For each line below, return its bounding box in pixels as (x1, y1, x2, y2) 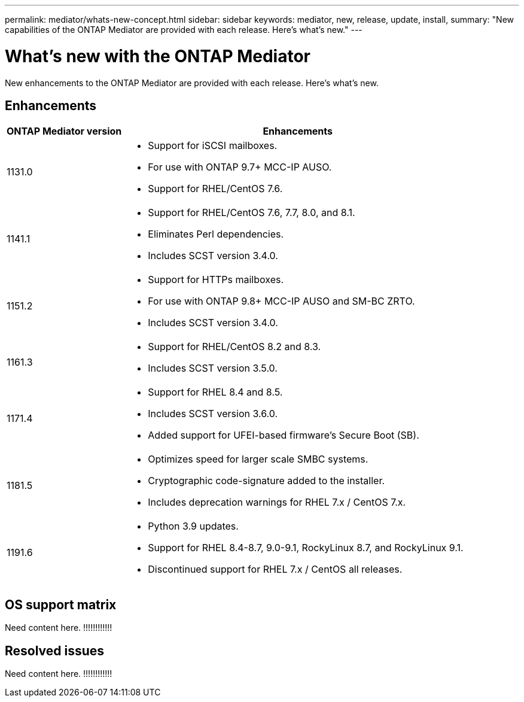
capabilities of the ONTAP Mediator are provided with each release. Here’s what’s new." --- (5, 25, 362, 35)
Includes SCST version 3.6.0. (148, 408, 278, 420)
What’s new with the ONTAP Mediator (5, 45, 310, 66)
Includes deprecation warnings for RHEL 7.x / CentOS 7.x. (148, 496, 406, 509)
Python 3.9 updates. (148, 520, 239, 533)
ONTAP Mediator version (7, 125, 122, 138)
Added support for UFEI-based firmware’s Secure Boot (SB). (148, 429, 419, 442)
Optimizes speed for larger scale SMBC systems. (148, 453, 368, 466)
